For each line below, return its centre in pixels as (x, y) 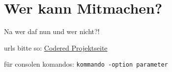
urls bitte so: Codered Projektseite (56, 47)
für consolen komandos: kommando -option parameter (86, 64)
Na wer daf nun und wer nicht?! (52, 31)
